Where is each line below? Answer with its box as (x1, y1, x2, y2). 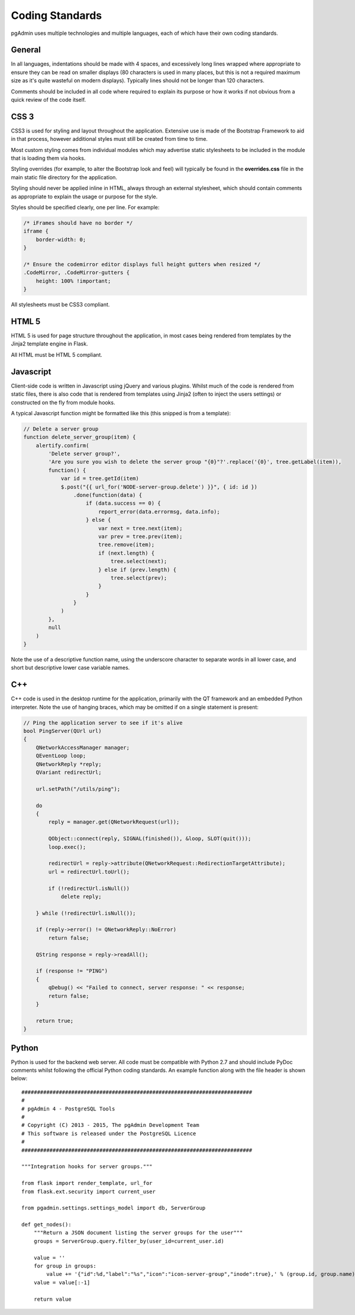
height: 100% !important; (35, 277, 111, 284)
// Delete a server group (23, 425, 99, 432)
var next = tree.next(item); (98, 525, 183, 532)
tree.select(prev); (110, 574, 167, 581)
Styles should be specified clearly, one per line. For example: (11, 204, 160, 211)
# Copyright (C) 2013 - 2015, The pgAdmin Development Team (21, 1122, 199, 1129)
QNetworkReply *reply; (35, 761, 102, 767)
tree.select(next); (110, 558, 167, 565)
